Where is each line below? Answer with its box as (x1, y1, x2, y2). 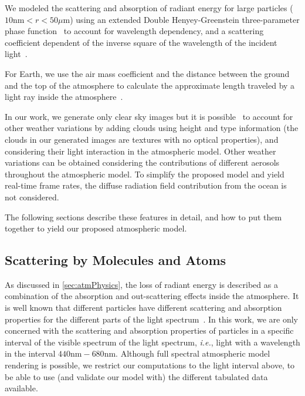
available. (5, 382, 38, 394)
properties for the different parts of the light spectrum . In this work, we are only (5, 313, 298, 325)
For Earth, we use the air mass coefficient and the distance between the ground (5, 67, 290, 79)
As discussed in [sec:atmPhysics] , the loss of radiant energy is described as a (5, 278, 278, 290)
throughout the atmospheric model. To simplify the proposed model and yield (5, 167, 284, 180)
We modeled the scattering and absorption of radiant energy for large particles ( (5, 2, 293, 14)
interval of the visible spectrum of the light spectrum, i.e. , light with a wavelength (5, 335, 300, 348)
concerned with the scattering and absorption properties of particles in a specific (5, 324, 294, 337)
